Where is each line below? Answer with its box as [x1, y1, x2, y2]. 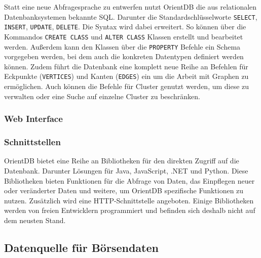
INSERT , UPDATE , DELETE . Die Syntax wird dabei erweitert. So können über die [4, 21, 246, 32]
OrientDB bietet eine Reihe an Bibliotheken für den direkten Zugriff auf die [4, 155, 239, 166]
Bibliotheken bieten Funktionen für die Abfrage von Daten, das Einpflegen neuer [4, 175, 255, 186]
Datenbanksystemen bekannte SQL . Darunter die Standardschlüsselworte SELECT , [4, 11, 257, 22]
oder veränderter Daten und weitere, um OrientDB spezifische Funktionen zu [4, 185, 244, 196]
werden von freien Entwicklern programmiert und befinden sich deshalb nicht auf [4, 205, 255, 216]
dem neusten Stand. [4, 214, 66, 225]
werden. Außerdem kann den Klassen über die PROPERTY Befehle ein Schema [4, 41, 241, 52]
